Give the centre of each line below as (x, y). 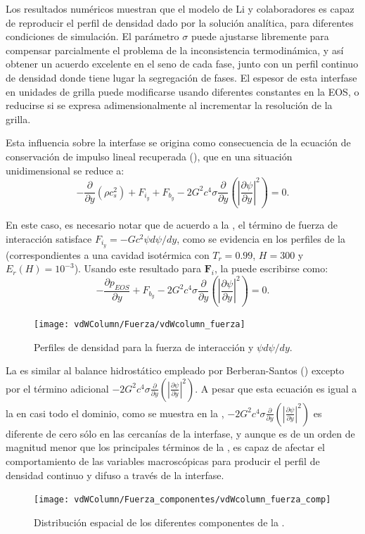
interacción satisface (49, 238)
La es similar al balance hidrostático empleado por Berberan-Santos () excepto (175, 370)
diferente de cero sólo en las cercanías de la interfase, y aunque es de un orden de (180, 433)
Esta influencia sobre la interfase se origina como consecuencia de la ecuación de (178, 142)
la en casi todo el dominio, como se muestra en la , (115, 413)
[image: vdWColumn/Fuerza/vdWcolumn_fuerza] (140, 324)
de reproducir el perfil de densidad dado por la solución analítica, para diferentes (180, 22)
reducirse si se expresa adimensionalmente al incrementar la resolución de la (169, 105)
